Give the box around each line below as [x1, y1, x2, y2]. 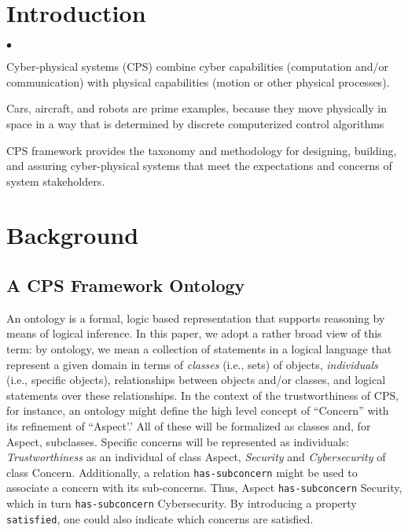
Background [6, 219, 139, 251]
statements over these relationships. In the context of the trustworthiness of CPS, [6, 386, 399, 403]
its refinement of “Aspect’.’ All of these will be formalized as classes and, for [6, 418, 371, 434]
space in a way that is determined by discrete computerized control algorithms [6, 115, 384, 131]
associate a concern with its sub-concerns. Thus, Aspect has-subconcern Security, [6, 479, 402, 496]
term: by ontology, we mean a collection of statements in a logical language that [6, 341, 392, 357]
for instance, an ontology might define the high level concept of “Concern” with [6, 402, 389, 419]
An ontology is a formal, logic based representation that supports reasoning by [6, 309, 385, 326]
